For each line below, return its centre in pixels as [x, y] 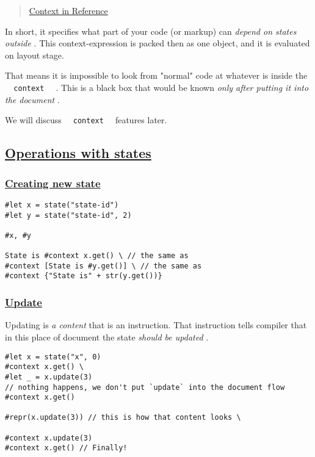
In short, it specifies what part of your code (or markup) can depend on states [151, 31]
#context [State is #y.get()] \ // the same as [103, 266]
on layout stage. [34, 55]
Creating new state [53, 183]
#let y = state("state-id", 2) [68, 215]
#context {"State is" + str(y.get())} [84, 276]
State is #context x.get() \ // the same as [97, 256]
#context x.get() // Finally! [66, 448]
